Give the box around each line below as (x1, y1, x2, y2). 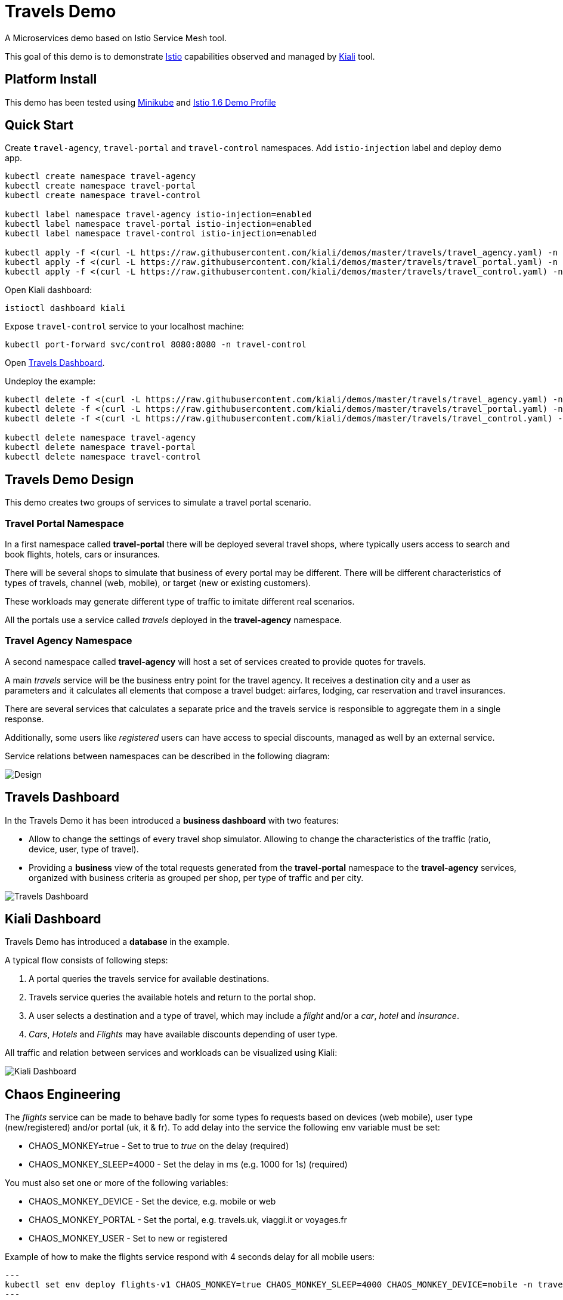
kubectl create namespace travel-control (5, 190, 201, 201)
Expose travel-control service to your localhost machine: (5, 321, 245, 332)
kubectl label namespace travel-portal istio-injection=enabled (5, 219, 312, 229)
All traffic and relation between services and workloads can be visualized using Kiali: (5, 1048, 338, 1058)
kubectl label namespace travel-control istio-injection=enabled (5, 229, 317, 239)
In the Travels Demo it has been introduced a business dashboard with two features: (5, 815, 339, 825)
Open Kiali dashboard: (5, 285, 92, 295)
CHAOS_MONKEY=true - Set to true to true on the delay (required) (29, 1141, 289, 1151)
